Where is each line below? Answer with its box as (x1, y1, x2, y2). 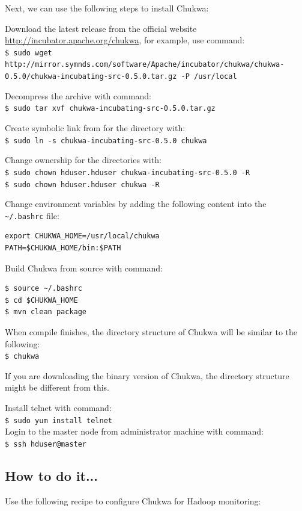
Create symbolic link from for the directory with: (5, 122, 186, 134)
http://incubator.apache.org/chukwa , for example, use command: (5, 34, 245, 46)
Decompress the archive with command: (5, 89, 151, 102)
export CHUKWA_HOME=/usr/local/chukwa (5, 232, 160, 241)
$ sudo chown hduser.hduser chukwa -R (5, 180, 160, 189)
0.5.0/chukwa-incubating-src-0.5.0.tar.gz (5, 72, 177, 81)
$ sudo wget (5, 48, 52, 57)
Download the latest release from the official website (5, 22, 197, 34)
